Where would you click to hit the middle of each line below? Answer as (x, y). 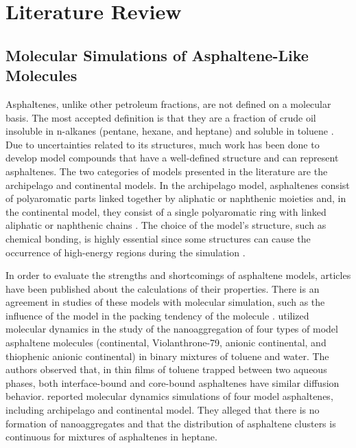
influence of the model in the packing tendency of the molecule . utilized (157, 315)
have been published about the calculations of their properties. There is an (163, 288)
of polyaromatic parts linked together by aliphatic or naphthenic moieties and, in (176, 198)
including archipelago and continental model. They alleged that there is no (163, 410)
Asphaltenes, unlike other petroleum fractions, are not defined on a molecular (168, 103)
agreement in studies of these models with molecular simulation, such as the (165, 302)
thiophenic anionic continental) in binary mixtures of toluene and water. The (167, 356)
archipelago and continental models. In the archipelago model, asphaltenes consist (178, 184)
